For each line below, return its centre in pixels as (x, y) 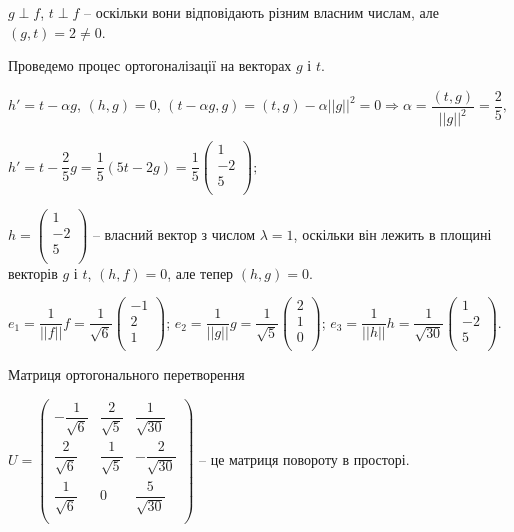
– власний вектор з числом (174, 233)
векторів (33, 272)
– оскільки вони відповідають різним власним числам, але (262, 12)
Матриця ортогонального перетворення (126, 374)
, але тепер (200, 272)
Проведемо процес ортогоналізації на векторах (150, 65)
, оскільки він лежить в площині (392, 233)
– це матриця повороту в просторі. (304, 458)
